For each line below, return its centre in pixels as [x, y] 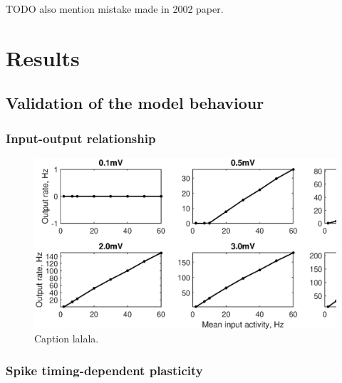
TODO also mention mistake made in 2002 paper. [115, 9]
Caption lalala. [67, 339]
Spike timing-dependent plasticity [104, 370]
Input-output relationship [81, 138]
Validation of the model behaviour [135, 103]
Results [43, 57]
